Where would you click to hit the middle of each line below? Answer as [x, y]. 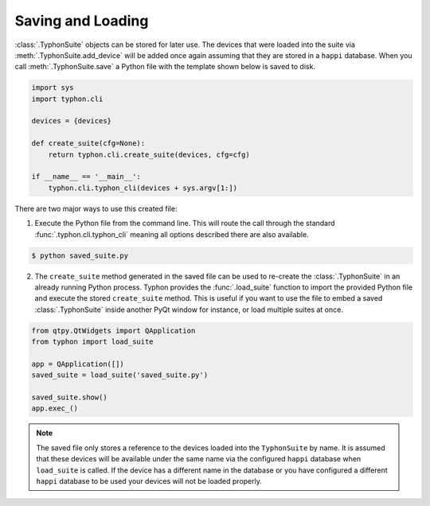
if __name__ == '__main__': [86, 177]
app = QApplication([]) [78, 364]
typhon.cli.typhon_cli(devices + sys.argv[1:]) [143, 188]
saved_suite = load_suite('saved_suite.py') [120, 375]
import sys [53, 88]
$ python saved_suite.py [80, 255]
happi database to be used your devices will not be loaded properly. [149, 481]
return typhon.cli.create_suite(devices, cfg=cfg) [149, 154]
